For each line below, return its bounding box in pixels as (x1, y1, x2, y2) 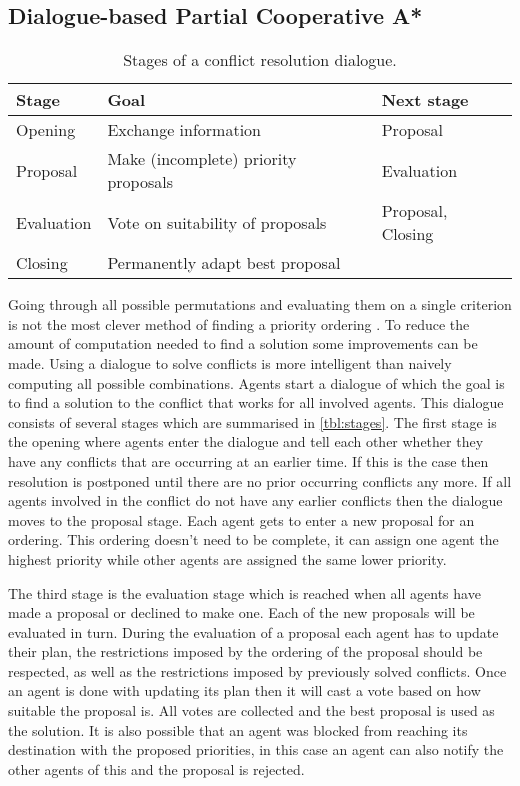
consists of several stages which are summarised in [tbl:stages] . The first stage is (8, 411, 497, 432)
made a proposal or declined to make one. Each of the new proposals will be (8, 602, 475, 623)
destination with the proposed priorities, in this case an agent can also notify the (8, 739, 504, 760)
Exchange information (107, 118, 262, 142)
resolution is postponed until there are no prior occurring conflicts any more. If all (8, 470, 512, 491)
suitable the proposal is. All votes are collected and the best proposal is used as (8, 700, 495, 721)
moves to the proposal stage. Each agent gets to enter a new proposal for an (8, 509, 475, 530)
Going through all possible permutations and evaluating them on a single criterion (8, 294, 512, 315)
